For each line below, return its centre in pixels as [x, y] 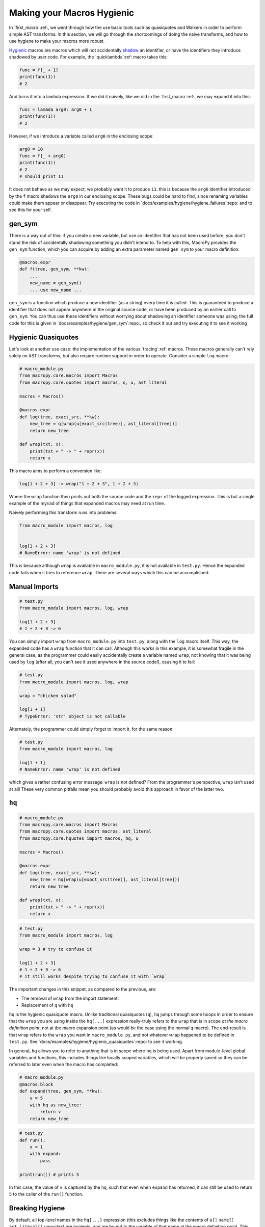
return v [51, 1112]
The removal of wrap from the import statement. [70, 998]
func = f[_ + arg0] [43, 156]
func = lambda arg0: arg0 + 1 [56, 109]
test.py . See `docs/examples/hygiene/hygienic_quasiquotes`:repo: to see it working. [96, 1042]
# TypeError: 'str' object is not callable [73, 716]
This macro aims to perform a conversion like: [55, 471]
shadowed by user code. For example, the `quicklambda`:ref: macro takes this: [88, 57]
